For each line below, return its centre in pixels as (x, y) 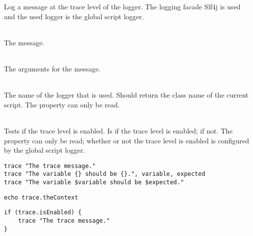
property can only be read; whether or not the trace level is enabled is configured (127, 140)
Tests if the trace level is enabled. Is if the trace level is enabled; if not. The (118, 130)
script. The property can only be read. (62, 104)
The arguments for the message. (52, 68)
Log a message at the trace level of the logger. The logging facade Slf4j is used (122, 6)
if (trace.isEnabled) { (43, 213)
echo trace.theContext (41, 197)
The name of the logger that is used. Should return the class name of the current (126, 95)
